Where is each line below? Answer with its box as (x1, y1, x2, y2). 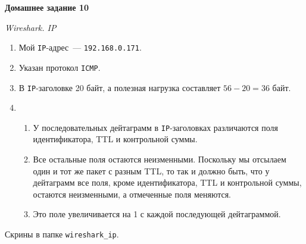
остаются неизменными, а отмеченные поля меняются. (33, 187, 232, 200)
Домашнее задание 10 (5, 1, 89, 13)
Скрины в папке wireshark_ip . (5, 227, 119, 240)
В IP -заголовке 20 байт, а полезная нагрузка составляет (18, 81, 221, 93)
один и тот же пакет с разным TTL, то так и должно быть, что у (33, 164, 270, 177)
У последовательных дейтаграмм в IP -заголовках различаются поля (33, 121, 278, 133)
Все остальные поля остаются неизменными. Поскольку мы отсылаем (33, 153, 286, 165)
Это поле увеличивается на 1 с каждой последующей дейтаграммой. (33, 208, 281, 220)
